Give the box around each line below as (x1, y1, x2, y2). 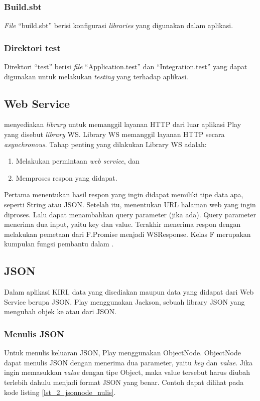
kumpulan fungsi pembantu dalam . (4, 238, 114, 249)
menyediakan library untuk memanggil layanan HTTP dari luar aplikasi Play (4, 119, 241, 129)
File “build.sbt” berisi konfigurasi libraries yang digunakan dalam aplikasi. (4, 20, 233, 31)
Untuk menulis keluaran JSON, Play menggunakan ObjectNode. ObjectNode (4, 347, 241, 358)
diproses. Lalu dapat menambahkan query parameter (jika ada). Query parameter (4, 209, 256, 219)
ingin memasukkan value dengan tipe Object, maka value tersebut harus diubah (4, 367, 250, 377)
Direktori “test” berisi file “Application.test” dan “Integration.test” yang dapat (4, 61, 247, 72)
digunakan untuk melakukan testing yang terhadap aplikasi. (4, 71, 188, 81)
